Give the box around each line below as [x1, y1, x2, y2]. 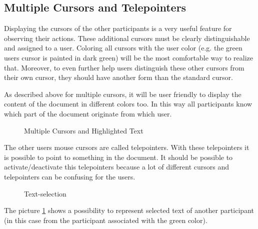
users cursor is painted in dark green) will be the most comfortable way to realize [4, 52, 253, 62]
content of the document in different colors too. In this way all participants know [4, 98, 252, 109]
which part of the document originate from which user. [4, 108, 172, 118]
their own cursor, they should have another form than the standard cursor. [4, 72, 233, 82]
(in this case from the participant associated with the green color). [4, 214, 207, 225]
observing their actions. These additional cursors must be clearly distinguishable [4, 32, 250, 43]
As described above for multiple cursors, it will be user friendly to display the [4, 88, 241, 99]
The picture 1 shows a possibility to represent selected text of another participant [4, 205, 254, 215]
